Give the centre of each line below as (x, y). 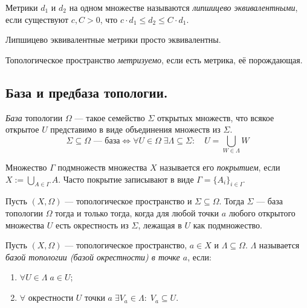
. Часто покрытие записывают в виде (126, 179)
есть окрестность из (92, 225)
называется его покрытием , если (220, 167)
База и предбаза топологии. (87, 92)
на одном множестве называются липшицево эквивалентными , (183, 7)
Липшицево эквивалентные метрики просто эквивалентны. (113, 39)
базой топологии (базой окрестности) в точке (93, 256)
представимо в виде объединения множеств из (135, 129)
